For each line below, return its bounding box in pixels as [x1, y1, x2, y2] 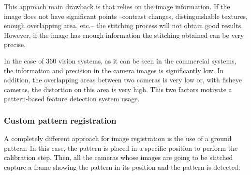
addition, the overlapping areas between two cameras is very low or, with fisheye [4, 75, 242, 85]
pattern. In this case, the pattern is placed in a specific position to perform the [4, 143, 238, 153]
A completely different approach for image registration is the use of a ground [4, 133, 232, 143]
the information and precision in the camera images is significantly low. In [4, 65, 224, 75]
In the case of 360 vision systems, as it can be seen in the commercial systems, [4, 55, 236, 65]
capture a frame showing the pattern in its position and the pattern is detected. [4, 161, 240, 172]
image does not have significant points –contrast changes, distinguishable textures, [4, 11, 248, 21]
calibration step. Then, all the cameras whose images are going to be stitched [4, 152, 233, 162]
